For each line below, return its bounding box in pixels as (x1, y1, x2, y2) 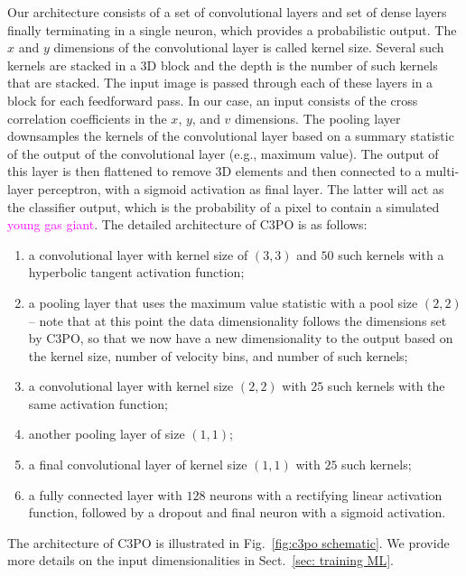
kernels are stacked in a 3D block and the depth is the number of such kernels (7, 55, 438, 74)
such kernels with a (338, 245, 444, 264)
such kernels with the (327, 376, 445, 395)
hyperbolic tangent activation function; (28, 263, 245, 282)
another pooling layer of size (28, 424, 185, 443)
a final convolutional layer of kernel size (28, 455, 247, 474)
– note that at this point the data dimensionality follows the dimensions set (28, 311, 447, 330)
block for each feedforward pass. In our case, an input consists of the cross (7, 90, 418, 109)
